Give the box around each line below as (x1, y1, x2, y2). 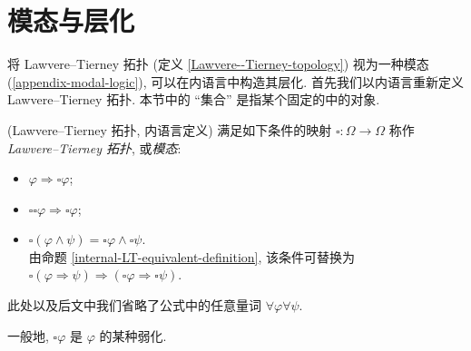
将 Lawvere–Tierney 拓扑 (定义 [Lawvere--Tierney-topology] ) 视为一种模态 (7, 54, 429, 73)
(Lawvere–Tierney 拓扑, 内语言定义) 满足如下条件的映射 (7, 120, 332, 139)
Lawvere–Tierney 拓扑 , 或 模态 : (7, 138, 182, 157)
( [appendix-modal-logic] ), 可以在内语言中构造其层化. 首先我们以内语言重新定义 (7, 72, 464, 91)
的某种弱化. (99, 326, 167, 345)
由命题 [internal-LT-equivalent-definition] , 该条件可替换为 (28, 247, 356, 266)
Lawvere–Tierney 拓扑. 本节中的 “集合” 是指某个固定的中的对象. (7, 90, 380, 109)
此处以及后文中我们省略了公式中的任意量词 (7, 296, 261, 315)
